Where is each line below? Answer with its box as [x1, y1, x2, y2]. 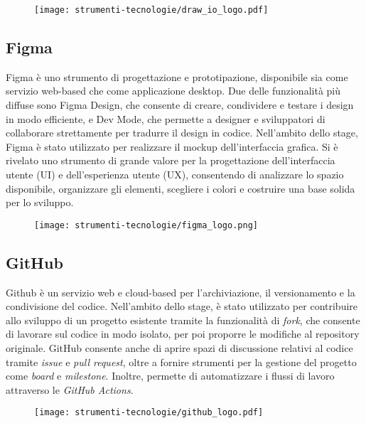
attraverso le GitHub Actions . [6, 382, 134, 397]
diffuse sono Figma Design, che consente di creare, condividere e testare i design [6, 97, 354, 112]
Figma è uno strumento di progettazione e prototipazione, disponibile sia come [6, 69, 348, 84]
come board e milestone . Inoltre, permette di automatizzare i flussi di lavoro [6, 368, 335, 383]
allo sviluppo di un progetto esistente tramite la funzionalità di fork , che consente [6, 312, 360, 327]
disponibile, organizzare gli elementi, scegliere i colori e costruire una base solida [6, 181, 355, 196]
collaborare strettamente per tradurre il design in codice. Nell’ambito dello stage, [6, 125, 358, 140]
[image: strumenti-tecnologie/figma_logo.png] [34, 220, 258, 230]
